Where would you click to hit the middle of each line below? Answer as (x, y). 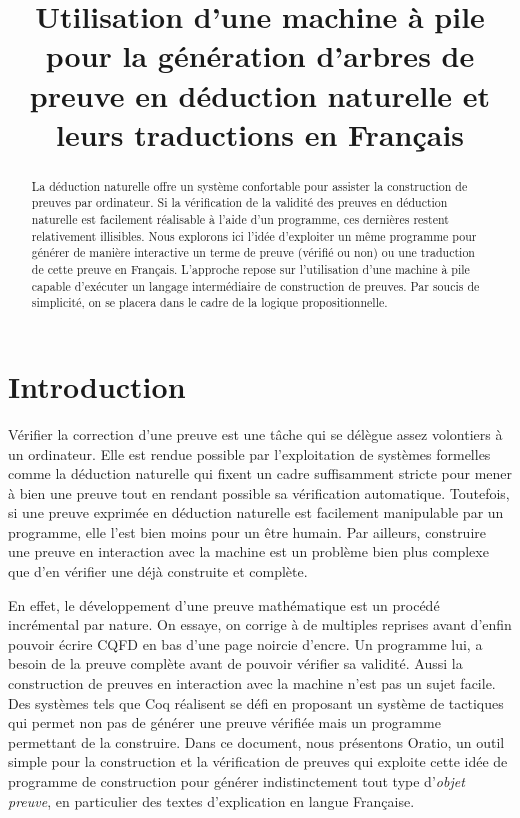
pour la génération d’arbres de (260, 55)
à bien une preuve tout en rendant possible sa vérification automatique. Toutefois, (259, 492)
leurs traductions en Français (260, 133)
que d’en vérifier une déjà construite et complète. (158, 571)
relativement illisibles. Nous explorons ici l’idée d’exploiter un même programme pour (254, 235)
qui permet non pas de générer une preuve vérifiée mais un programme (224, 722)
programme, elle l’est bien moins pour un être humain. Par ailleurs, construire (247, 531)
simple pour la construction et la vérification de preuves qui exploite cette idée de (258, 761)
